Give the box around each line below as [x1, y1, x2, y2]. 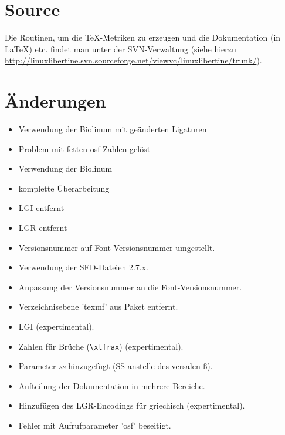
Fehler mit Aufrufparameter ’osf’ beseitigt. [18, 419, 171, 431]
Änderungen [5, 89, 106, 113]
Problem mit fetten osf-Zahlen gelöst [18, 142, 151, 155]
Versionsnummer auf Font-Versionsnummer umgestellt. [18, 241, 215, 253]
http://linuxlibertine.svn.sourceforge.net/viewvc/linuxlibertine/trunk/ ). [5, 54, 262, 66]
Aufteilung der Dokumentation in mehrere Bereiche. [18, 379, 205, 391]
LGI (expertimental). [18, 320, 94, 332]
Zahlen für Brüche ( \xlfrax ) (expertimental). [18, 340, 184, 352]
